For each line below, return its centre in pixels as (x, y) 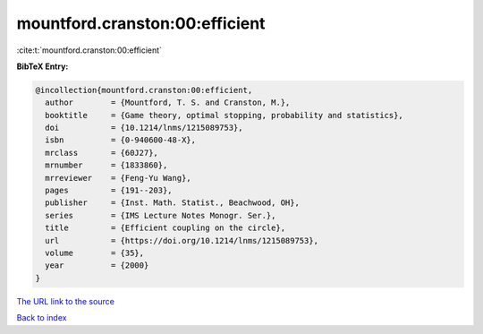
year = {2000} (97, 265)
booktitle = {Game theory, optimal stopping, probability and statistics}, (225, 115)
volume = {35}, (95, 253)
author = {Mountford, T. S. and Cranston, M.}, (168, 103)
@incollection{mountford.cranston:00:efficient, (144, 90)
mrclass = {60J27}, (102, 153)
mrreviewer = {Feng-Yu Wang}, (118, 178)
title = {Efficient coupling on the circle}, (165, 228)
